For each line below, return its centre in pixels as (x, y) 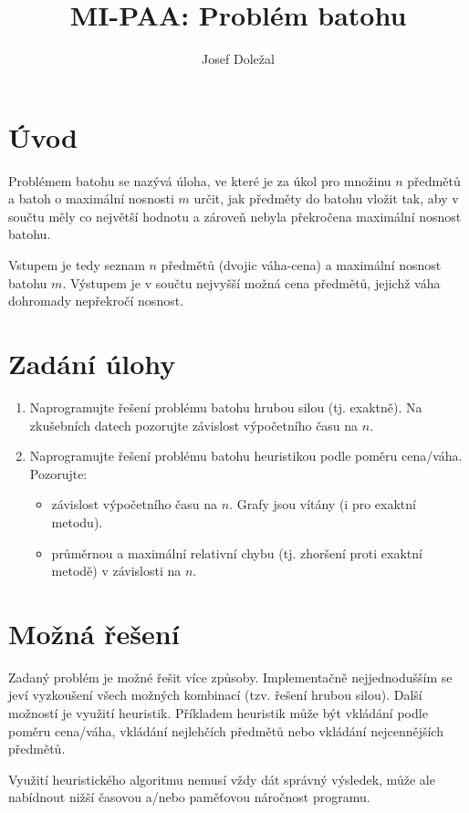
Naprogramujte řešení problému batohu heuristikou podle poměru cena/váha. (246, 456)
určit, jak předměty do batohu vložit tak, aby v (326, 198)
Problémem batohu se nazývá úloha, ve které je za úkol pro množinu (200, 180)
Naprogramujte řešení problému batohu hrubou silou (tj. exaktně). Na (226, 406)
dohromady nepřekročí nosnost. (96, 301)
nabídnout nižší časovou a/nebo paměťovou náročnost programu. (189, 797)
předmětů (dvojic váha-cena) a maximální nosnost (301, 265)
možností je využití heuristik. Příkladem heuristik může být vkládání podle (218, 713)
